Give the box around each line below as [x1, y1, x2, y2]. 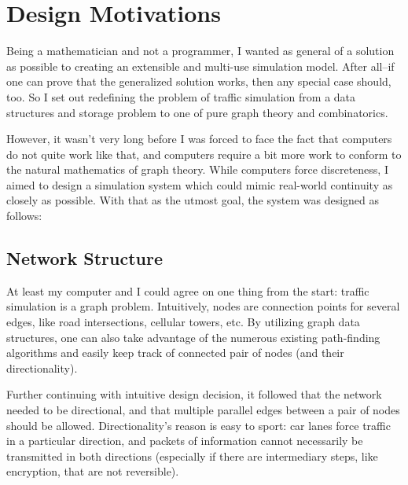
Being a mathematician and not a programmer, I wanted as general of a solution [6, 42, 395, 59]
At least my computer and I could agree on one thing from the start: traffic [6, 282, 369, 299]
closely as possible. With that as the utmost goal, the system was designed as [6, 192, 380, 208]
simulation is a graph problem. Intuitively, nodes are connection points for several [6, 298, 400, 314]
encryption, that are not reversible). [6, 463, 179, 479]
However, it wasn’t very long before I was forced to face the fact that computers [6, 130, 392, 147]
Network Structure [6, 246, 164, 270]
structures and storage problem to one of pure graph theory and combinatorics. [6, 104, 388, 120]
